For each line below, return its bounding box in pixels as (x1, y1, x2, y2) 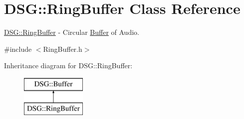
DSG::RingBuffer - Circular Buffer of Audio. (4, 27, 139, 37)
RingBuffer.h (43, 43, 82, 54)
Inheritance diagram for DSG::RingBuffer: (4, 60, 133, 71)
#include (4, 43, 32, 54)
